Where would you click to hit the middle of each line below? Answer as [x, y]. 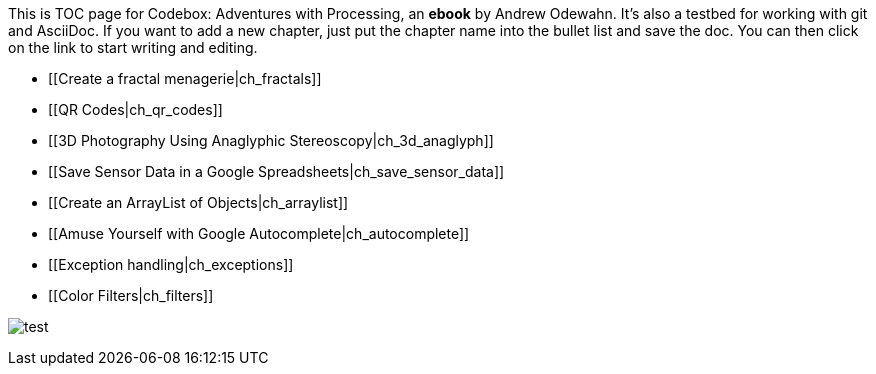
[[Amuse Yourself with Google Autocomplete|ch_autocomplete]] [259, 233]
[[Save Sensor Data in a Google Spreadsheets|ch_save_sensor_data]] [276, 171]
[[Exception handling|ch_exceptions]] [171, 264]
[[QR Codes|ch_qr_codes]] [135, 109]
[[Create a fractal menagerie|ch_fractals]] [185, 78]
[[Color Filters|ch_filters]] [131, 295]
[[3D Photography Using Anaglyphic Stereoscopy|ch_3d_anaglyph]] [271, 140]
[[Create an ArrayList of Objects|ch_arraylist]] [198, 202]
